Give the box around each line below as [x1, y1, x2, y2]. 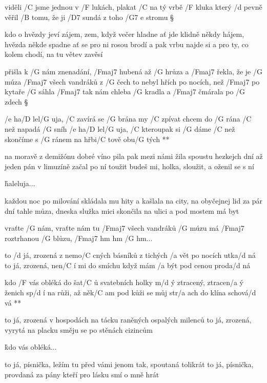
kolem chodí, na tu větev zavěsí [5, 49, 103, 59]
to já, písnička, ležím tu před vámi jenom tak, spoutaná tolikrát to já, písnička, [5, 359, 254, 370]
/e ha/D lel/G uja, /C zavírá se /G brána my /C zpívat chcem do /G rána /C [5, 113, 252, 124]
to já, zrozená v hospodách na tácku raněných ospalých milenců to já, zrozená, [5, 314, 252, 325]
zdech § [5, 96, 28, 107]
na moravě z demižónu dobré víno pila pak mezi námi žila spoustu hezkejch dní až [5, 151, 263, 162]
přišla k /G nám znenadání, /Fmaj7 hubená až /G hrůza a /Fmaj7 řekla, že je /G [5, 66, 262, 76]
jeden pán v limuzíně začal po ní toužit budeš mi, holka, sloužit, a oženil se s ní [5, 160, 254, 171]
